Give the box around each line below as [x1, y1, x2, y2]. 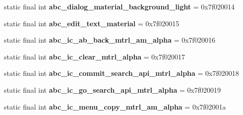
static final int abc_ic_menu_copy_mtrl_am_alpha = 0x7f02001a [4, 101, 226, 112]
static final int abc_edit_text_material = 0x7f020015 [4, 18, 180, 28]
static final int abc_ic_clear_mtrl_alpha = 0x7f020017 [4, 51, 185, 61]
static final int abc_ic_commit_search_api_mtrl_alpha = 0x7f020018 [4, 68, 239, 78]
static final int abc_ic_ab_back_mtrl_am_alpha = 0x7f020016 [4, 35, 215, 45]
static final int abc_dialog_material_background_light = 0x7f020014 [4, 1, 235, 11]
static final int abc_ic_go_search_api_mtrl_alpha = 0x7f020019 [4, 84, 221, 95]
